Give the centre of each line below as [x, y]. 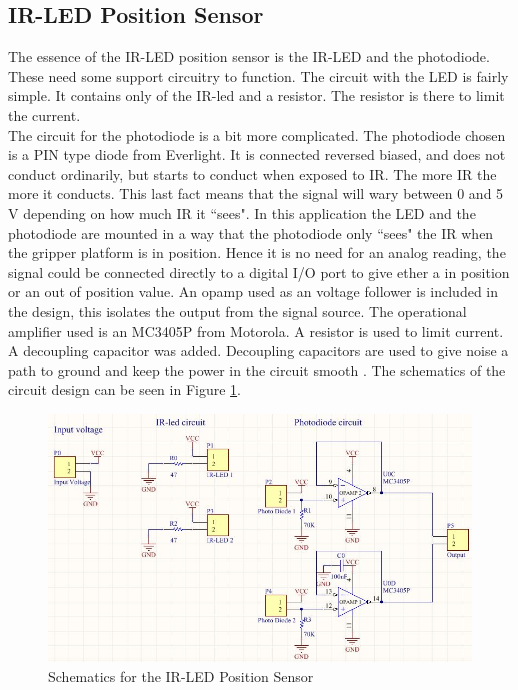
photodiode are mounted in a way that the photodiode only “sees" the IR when [251, 232]
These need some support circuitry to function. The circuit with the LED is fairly [258, 75]
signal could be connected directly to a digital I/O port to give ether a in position [259, 271]
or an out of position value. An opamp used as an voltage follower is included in [253, 291]
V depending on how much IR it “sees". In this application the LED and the [242, 212]
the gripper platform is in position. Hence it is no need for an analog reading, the [257, 252]
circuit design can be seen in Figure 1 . [124, 389]
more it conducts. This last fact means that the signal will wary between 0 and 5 [256, 193]
